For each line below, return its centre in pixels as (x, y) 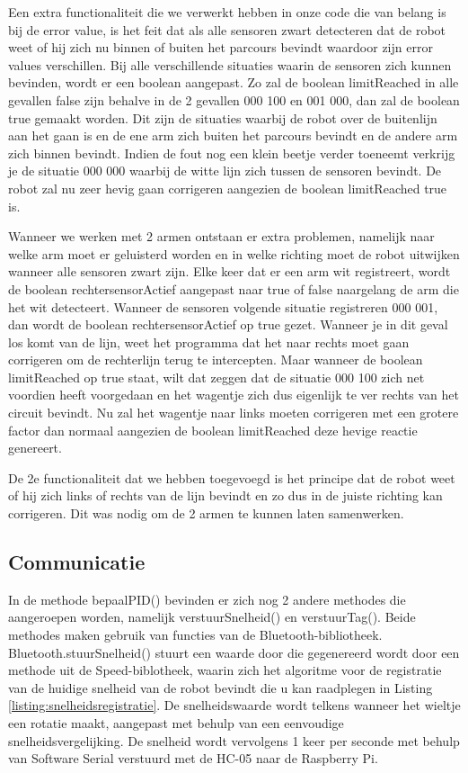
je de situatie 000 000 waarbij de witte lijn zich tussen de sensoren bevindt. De (225, 171)
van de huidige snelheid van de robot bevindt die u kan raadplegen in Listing (221, 687)
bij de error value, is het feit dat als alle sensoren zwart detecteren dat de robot (227, 29)
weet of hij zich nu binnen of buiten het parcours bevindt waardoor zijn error (221, 47)
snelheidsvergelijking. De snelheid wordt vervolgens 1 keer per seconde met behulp (234, 740)
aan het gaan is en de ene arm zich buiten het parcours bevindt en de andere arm (233, 135)
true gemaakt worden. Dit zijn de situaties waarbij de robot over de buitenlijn (223, 117)
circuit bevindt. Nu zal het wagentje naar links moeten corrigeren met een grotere (234, 413)
